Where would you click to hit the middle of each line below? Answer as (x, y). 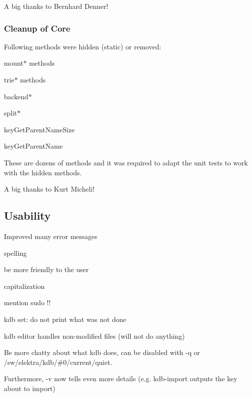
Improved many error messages (51, 236)
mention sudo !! (27, 302)
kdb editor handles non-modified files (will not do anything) (94, 336)
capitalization (24, 286)
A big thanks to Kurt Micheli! (49, 189)
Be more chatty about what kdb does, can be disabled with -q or (102, 352)
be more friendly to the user (46, 269)
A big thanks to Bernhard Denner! (56, 6)
